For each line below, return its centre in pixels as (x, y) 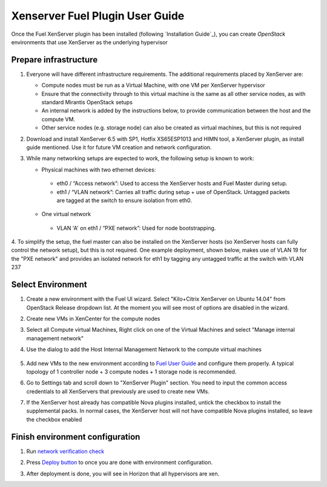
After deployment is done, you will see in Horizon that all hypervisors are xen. (123, 474)
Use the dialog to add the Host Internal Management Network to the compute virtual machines (144, 349)
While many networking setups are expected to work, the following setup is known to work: (140, 158)
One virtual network (66, 214)
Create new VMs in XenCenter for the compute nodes (93, 318)
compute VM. (58, 119)
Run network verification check (65, 451)
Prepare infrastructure (54, 60)
